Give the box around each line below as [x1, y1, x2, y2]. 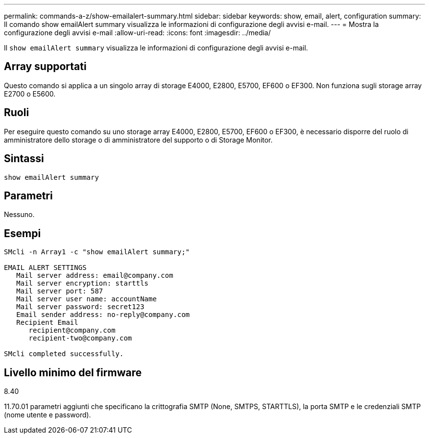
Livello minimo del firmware [4, 366, 142, 379]
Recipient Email [16, 318, 78, 327]
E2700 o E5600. [4, 89, 56, 98]
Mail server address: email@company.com [16, 271, 173, 280]
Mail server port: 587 [16, 287, 103, 295]
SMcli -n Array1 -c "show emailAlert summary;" [4, 248, 190, 256]
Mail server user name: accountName [16, 295, 157, 303]
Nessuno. [4, 210, 35, 219]
